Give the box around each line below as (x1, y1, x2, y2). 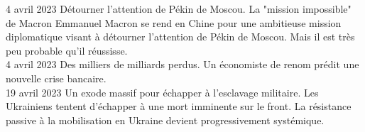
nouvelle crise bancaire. (6, 70, 107, 85)
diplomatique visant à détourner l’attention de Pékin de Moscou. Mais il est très (6, 29, 355, 44)
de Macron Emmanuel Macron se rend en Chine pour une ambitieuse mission (6, 15, 342, 30)
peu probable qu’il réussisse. (6, 43, 128, 57)
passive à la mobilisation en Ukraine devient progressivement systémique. (6, 112, 325, 127)
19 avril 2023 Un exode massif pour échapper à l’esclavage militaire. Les (6, 84, 319, 99)
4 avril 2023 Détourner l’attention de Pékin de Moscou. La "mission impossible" (6, 1, 352, 16)
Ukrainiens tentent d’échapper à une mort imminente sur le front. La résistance (6, 99, 352, 114)
